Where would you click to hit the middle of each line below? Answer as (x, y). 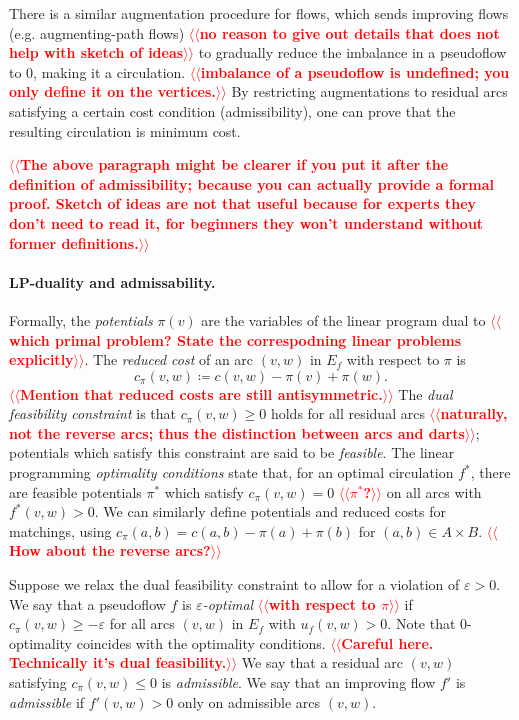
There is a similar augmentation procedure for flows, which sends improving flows (259, 13)
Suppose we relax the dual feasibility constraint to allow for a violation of (234, 584)
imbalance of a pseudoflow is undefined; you (355, 71)
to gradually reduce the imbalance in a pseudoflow (352, 52)
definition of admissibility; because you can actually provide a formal (252, 183)
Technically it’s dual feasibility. (118, 662)
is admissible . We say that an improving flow (298, 682)
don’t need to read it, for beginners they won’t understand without (246, 222)
